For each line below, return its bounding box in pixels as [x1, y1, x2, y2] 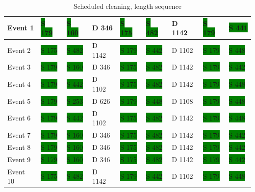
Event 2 [7, 45, 31, 55]
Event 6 [7, 113, 31, 123]
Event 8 [7, 142, 31, 152]
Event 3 [7, 62, 31, 72]
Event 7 [7, 130, 31, 140]
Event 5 [7, 96, 31, 106]
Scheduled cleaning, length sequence [73, 1, 182, 11]
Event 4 [7, 79, 31, 89]
